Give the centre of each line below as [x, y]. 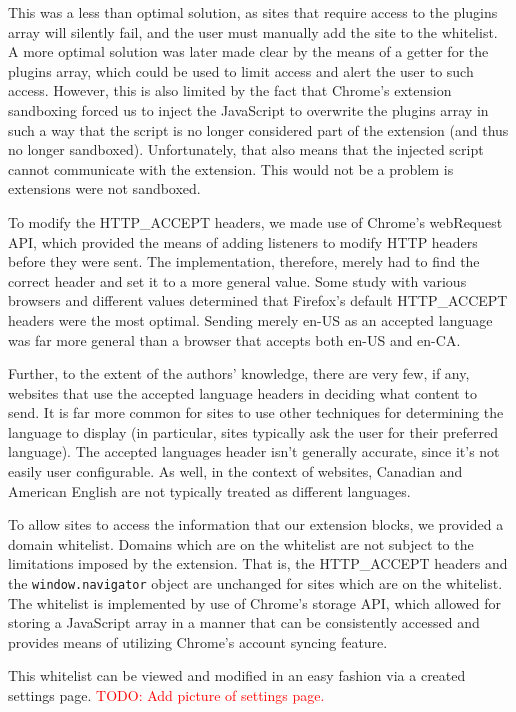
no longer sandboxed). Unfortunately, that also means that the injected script [246, 149]
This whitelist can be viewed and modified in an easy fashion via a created [237, 675]
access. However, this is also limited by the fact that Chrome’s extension [230, 90]
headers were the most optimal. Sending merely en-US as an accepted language [250, 319]
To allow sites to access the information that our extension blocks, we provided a [256, 524]
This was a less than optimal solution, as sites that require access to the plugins [253, 12]
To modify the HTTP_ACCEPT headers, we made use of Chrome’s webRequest [255, 221]
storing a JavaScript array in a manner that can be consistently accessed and [244, 622]
